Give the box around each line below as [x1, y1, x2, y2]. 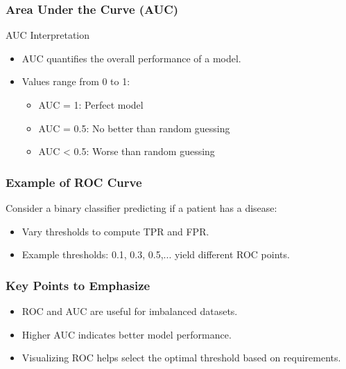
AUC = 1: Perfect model [38, 98, 144, 111]
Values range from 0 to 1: [21, 74, 130, 89]
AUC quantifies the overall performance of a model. [21, 51, 241, 65]
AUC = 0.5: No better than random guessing [38, 120, 230, 135]
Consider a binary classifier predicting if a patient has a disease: [6, 201, 277, 215]
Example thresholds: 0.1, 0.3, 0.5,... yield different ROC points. [21, 247, 290, 262]
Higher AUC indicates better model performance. [21, 327, 232, 341]
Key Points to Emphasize [6, 276, 150, 294]
